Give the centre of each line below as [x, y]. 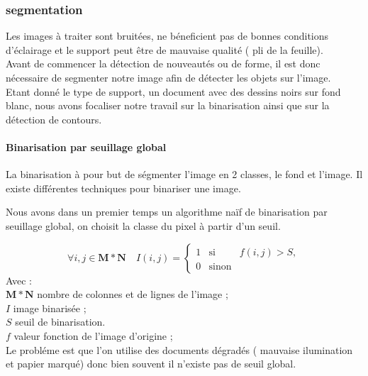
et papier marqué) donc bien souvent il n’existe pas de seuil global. [151, 364]
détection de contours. [54, 119]
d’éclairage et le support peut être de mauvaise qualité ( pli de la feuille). [165, 49]
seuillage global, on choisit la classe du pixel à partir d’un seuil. [143, 225]
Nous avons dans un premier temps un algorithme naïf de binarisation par [167, 212]
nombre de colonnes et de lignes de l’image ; [133, 294]
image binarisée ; [50, 308]
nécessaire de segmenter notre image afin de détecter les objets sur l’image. [168, 77]
